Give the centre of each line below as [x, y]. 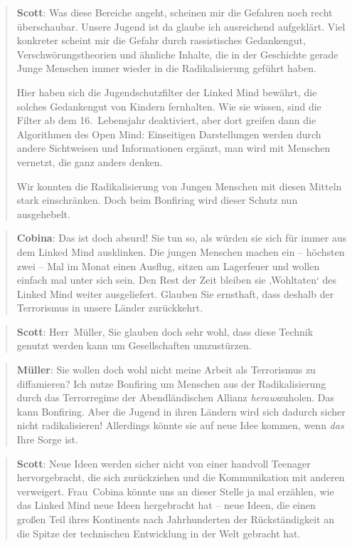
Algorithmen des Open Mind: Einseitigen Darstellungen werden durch [169, 134]
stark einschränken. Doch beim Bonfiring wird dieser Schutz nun [157, 200]
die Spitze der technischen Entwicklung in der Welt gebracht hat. [159, 533]
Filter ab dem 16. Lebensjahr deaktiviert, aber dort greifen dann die [166, 120]
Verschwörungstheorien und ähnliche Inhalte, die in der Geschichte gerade [177, 54]
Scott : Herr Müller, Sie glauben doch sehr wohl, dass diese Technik [165, 331]
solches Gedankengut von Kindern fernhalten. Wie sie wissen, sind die [169, 106]
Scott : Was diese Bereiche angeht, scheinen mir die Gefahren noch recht [175, 12]
